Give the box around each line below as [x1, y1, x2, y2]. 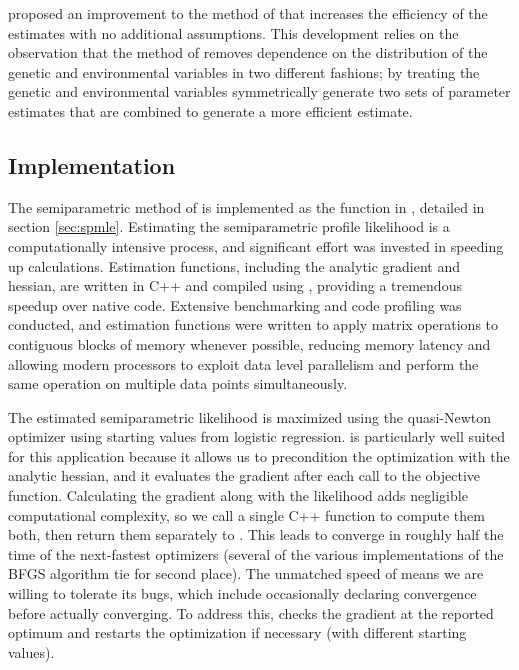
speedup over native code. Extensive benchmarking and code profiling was [8, 294, 462, 315]
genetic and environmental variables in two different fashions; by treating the [8, 61, 480, 82]
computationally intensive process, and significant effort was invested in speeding [8, 235, 504, 256]
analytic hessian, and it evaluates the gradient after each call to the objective [8, 465, 481, 486]
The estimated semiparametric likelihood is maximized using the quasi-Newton [8, 406, 492, 427]
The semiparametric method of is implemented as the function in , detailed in [8, 196, 485, 217]
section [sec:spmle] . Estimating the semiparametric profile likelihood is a [8, 216, 450, 237]
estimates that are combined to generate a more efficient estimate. [8, 100, 413, 121]
